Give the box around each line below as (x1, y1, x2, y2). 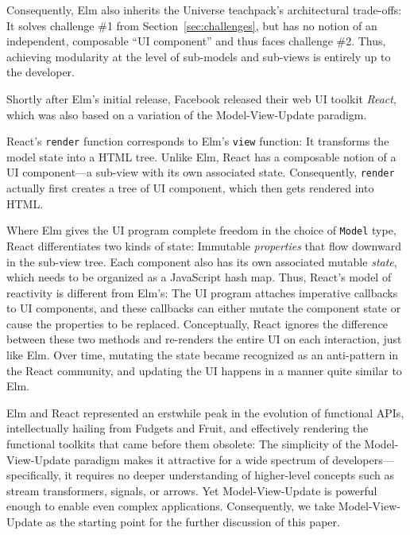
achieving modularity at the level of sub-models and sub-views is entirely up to (6, 48, 391, 64)
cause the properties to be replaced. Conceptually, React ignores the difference (6, 315, 389, 331)
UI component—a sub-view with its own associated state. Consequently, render (6, 164, 395, 180)
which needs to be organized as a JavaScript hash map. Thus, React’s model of (6, 269, 392, 285)
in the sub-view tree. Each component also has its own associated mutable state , (6, 253, 397, 269)
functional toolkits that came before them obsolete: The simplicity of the (6, 436, 361, 452)
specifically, (6, 467, 61, 483)
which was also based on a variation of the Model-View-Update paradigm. (6, 106, 367, 122)
